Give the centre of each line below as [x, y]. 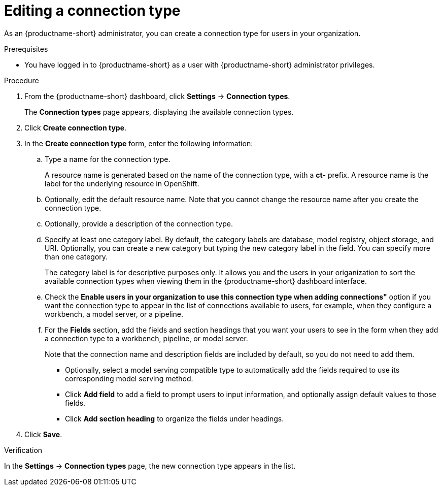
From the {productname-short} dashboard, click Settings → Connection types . [157, 96]
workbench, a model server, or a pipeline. [114, 314]
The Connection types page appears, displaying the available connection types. [159, 112]
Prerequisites [26, 49]
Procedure [22, 80]
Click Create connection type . [76, 127]
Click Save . [43, 434]
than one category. [76, 256]
